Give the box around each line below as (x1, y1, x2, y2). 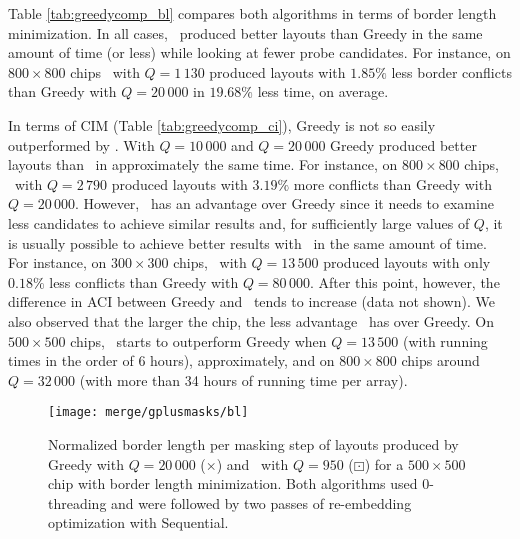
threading (48, 492, 107, 513)
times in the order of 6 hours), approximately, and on (8, 350, 335, 371)
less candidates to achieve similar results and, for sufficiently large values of (8, 212, 470, 233)
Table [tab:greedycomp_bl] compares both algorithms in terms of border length (8, 3, 497, 23)
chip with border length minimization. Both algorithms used (48, 473, 418, 494)
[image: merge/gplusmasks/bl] (48, 405, 249, 420)
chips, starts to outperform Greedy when (70, 330, 327, 351)
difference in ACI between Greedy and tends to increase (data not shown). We (8, 291, 495, 312)
